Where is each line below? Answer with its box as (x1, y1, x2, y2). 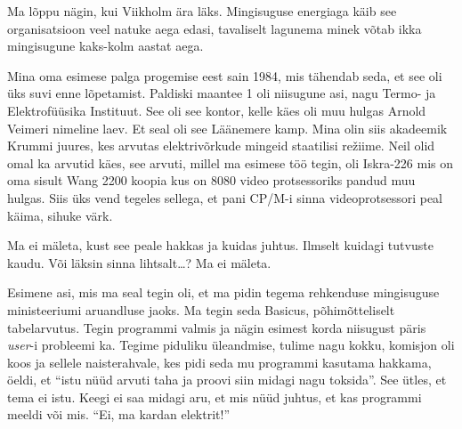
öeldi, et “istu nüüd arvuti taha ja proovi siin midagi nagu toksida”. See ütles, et (7, 370, 447, 389)
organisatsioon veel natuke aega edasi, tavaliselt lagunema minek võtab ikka (7, 19, 422, 37)
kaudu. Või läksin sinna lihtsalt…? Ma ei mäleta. (7, 253, 272, 271)
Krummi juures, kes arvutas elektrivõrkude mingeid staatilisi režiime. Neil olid (7, 136, 435, 155)
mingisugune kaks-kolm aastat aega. (7, 36, 204, 55)
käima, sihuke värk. (7, 206, 113, 224)
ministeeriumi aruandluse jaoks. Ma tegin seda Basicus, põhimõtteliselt (7, 300, 395, 319)
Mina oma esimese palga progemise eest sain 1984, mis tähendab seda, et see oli (7, 66, 442, 85)
